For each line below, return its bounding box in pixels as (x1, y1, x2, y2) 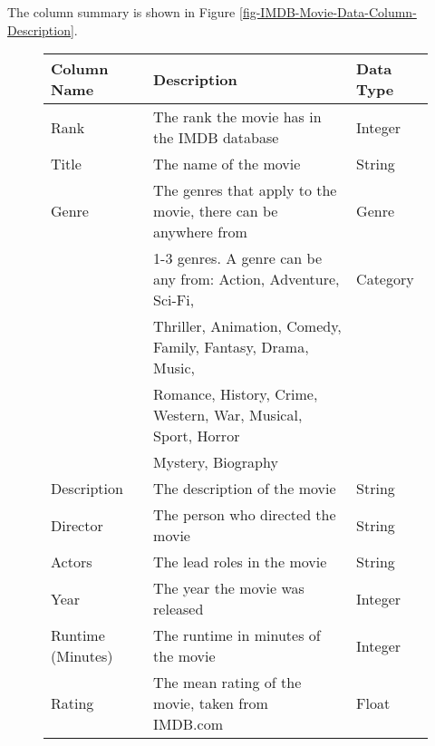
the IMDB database (153, 127, 279, 149)
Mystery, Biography (153, 451, 278, 473)
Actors (51, 551, 92, 573)
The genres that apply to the (153, 179, 337, 201)
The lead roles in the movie (153, 551, 327, 573)
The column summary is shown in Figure (7, 3, 236, 21)
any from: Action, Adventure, (153, 268, 340, 290)
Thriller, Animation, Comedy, (153, 315, 342, 337)
